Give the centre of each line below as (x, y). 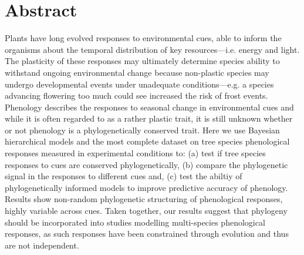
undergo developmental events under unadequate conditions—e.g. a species (139, 84)
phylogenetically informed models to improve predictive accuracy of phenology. (146, 187)
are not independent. (42, 245)
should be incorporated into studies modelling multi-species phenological (135, 222)
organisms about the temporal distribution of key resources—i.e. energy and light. (152, 49)
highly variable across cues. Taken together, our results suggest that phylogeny (146, 211)
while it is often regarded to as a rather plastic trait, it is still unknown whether (149, 118)
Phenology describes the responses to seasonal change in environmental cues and (149, 107)
